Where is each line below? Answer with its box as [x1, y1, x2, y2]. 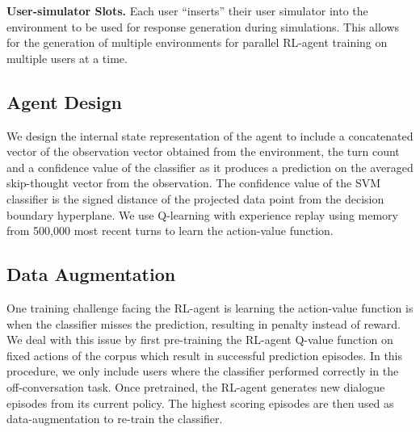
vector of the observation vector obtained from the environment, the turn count [6, 143, 400, 160]
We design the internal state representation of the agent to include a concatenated [6, 127, 414, 144]
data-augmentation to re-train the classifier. [6, 410, 223, 427]
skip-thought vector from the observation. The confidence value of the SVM [6, 174, 381, 191]
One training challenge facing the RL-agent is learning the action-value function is [6, 299, 414, 316]
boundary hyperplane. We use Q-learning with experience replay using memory [6, 206, 398, 223]
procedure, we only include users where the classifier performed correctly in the [6, 363, 399, 380]
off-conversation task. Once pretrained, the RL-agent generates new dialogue [6, 378, 385, 395]
